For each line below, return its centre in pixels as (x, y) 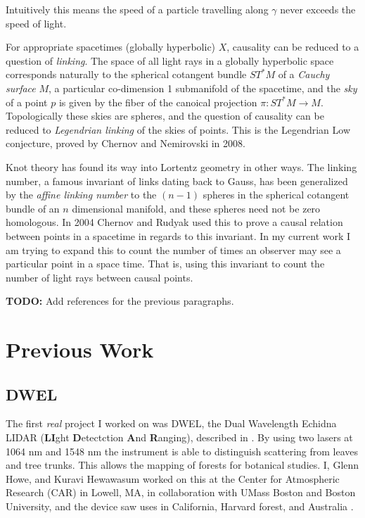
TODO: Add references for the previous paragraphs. (120, 301)
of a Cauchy (304, 74)
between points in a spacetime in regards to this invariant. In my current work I (178, 235)
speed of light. (36, 23)
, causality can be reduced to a (293, 47)
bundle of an (33, 208)
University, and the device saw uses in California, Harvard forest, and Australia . (180, 506)
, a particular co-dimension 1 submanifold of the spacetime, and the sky (203, 88)
